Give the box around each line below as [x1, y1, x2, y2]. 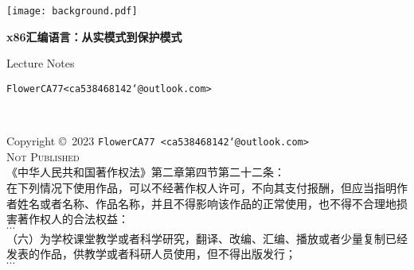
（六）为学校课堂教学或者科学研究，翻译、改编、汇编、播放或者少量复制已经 [6, 229, 408, 246]
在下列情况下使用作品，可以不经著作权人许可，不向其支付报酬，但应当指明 [6, 179, 396, 195]
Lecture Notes [6, 55, 75, 71]
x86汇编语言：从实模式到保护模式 [6, 28, 182, 44]
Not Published [6, 148, 80, 164]
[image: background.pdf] [6, 6, 138, 17]
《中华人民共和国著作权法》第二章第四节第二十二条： [6, 164, 285, 180]
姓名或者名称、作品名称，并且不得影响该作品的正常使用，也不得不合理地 [17, 195, 396, 211]
